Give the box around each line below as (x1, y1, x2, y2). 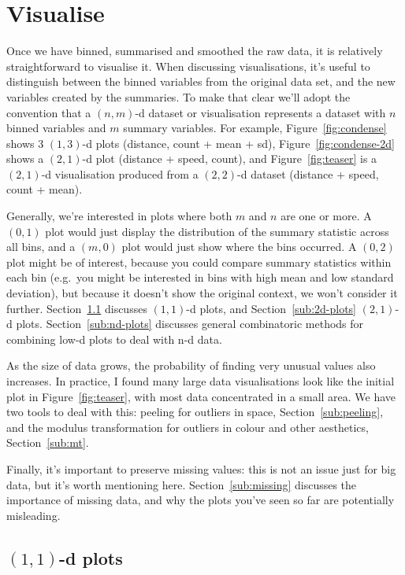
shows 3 (6, 135, 44, 151)
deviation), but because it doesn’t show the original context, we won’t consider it (6, 285, 398, 301)
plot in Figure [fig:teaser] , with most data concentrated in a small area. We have (6, 388, 396, 404)
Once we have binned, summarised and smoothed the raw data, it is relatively (6, 42, 383, 59)
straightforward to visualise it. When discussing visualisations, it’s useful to (6, 57, 370, 74)
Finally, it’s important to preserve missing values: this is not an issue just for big (6, 460, 396, 477)
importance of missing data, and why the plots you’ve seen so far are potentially (6, 492, 395, 508)
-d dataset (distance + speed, (237, 165, 379, 182)
